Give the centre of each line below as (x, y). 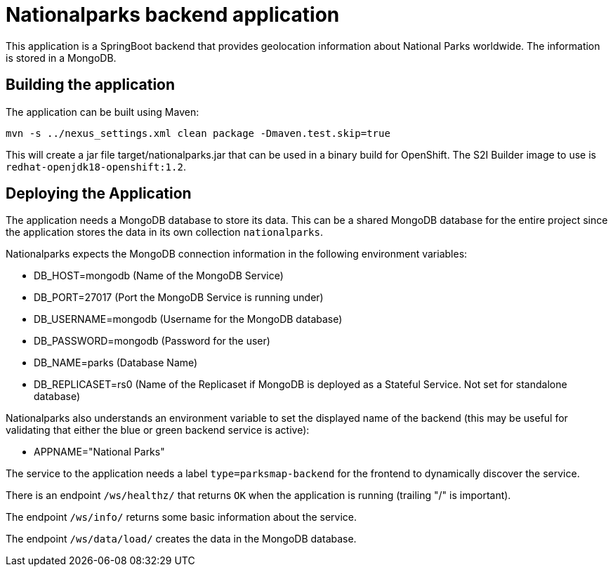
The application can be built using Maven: (103, 112)
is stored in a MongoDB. (61, 58)
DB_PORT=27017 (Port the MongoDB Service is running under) (179, 298)
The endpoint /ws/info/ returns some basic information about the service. (182, 517)
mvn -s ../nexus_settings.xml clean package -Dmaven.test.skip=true (198, 133)
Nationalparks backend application (173, 15)
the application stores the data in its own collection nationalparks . (165, 232)
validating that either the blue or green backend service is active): (158, 430)
